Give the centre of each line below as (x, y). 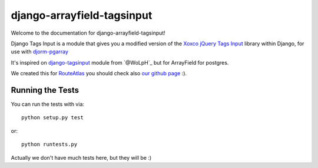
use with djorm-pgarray (40, 52)
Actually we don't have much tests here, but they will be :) (81, 157)
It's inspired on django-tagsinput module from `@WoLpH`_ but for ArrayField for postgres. (120, 62)
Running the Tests (45, 90)
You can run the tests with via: (48, 104)
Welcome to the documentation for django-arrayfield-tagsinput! (88, 33)
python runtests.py (49, 145)
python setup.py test (52, 118)
